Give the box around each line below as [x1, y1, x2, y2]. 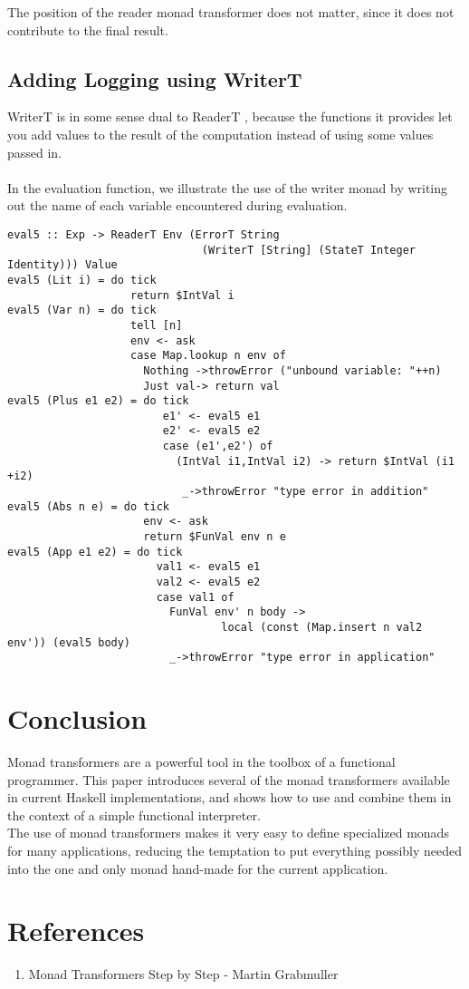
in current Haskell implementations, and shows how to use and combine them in [7, 788, 452, 807]
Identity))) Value [7, 258, 118, 272]
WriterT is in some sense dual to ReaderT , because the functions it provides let [7, 107, 453, 126]
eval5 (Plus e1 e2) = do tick [7, 394, 189, 408]
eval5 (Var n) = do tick [7, 304, 157, 317]
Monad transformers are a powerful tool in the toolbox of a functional [7, 752, 396, 771]
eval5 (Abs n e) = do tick [7, 499, 169, 513]
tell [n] [130, 318, 183, 332]
